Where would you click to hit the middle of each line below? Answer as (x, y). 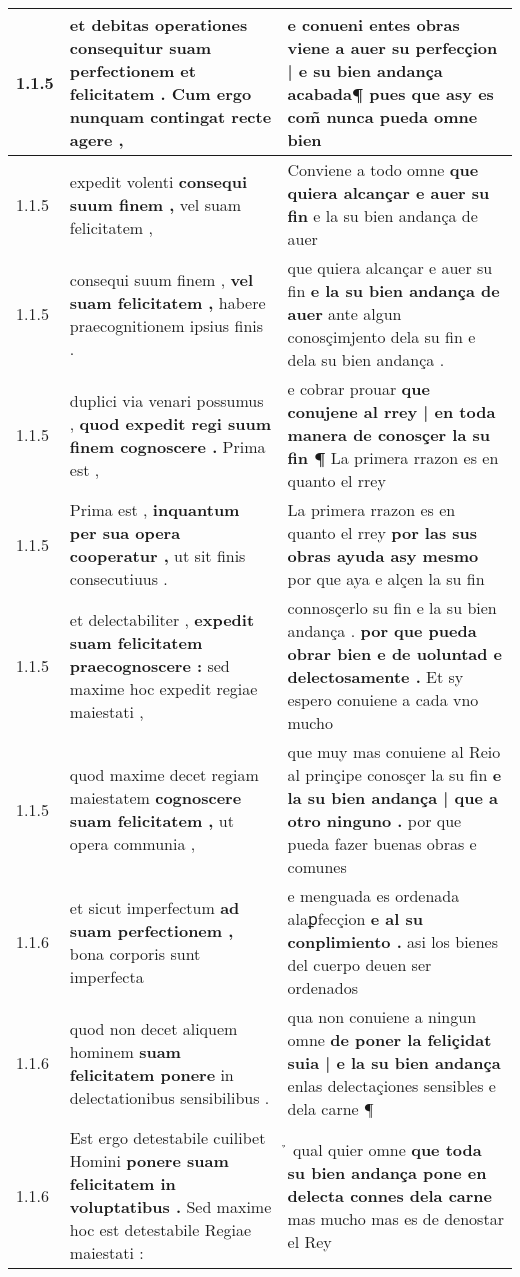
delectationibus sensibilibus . (169, 1097)
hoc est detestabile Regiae (160, 1229)
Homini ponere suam (149, 1160)
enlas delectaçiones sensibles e (391, 1085)
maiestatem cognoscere (155, 797)
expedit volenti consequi (158, 181)
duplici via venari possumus (166, 400)
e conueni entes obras (373, 24)
